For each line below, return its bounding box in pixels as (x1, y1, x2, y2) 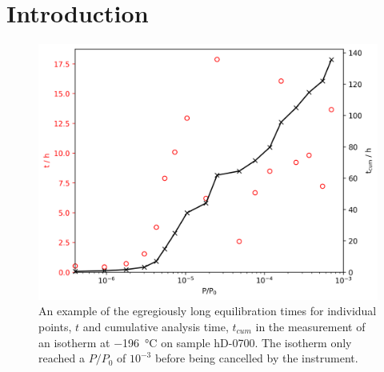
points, (38, 318, 72, 334)
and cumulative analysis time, (82, 318, 229, 334)
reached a (38, 350, 85, 366)
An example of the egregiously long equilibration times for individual (38, 302, 377, 319)
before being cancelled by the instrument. (154, 350, 358, 366)
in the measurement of (255, 318, 366, 334)
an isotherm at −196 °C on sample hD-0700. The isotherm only (38, 334, 352, 350)
